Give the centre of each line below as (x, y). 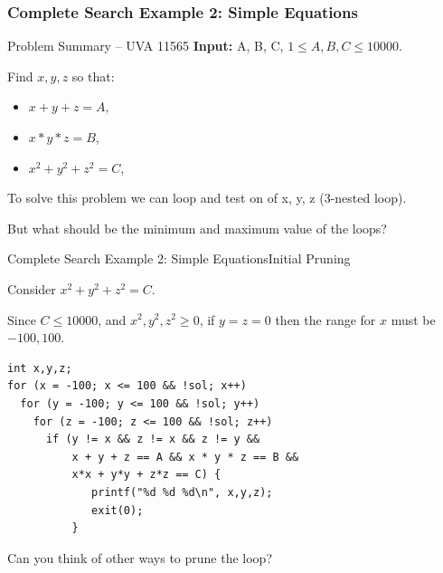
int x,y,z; (40, 368)
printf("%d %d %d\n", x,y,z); (182, 492)
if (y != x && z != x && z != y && (153, 439)
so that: (93, 76)
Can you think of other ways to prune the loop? (140, 557)
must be (413, 319)
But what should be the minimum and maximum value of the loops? (197, 228)
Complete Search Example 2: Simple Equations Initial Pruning (179, 258)
